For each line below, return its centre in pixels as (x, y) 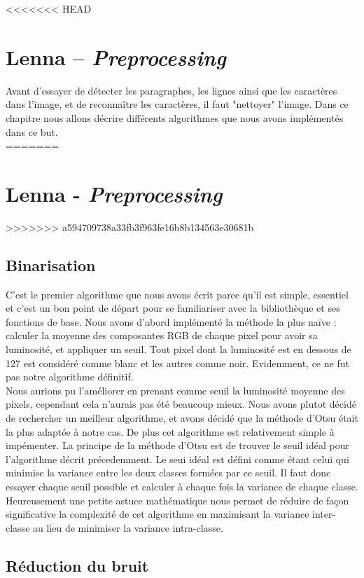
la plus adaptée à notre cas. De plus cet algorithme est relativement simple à (170, 431)
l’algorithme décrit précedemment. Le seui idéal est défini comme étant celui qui (177, 459)
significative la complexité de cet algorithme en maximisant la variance (157, 514)
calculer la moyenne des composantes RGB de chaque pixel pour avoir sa (162, 335)
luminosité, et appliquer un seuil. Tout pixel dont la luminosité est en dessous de (178, 349)
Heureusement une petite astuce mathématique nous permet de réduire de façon (177, 500)
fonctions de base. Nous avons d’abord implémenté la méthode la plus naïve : (171, 321)
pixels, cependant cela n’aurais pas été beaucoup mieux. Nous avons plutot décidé (181, 404)
